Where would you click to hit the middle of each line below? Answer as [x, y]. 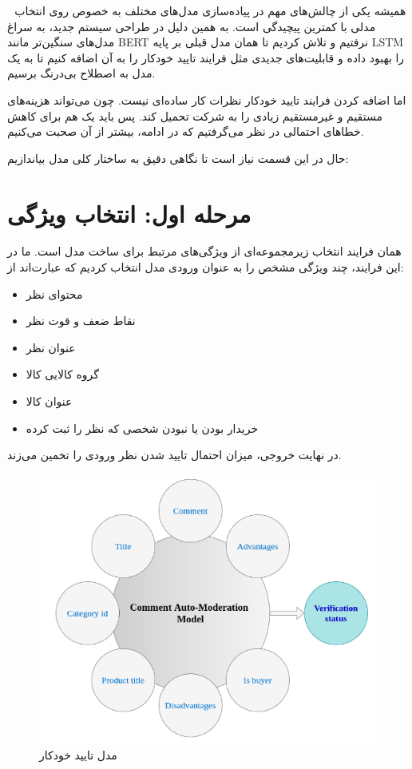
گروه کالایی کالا [63, 374]
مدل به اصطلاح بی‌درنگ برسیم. [81, 73]
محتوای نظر [54, 293]
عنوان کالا [49, 401]
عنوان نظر [51, 347]
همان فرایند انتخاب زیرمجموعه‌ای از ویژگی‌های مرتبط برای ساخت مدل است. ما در [204, 251]
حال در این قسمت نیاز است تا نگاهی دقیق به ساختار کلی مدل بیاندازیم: [178, 158]
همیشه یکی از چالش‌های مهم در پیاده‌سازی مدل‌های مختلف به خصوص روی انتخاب [210, 10]
